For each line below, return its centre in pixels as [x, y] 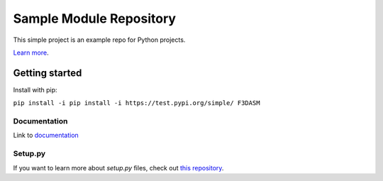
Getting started [48, 73]
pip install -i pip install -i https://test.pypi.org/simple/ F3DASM [137, 103]
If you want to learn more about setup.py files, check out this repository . [118, 168]
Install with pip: [35, 89]
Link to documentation [46, 136]
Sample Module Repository [95, 18]
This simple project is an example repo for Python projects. [99, 40]
